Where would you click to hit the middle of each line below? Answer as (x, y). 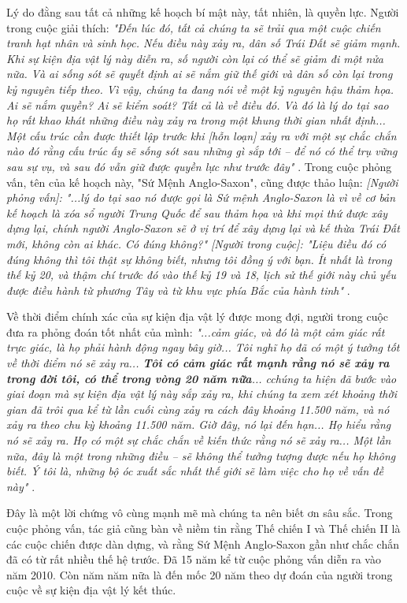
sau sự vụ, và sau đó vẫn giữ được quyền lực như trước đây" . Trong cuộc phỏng (199, 166)
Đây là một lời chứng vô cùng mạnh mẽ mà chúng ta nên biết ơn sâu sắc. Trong (200, 513)
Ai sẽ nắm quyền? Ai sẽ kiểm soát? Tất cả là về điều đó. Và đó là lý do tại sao (198, 104)
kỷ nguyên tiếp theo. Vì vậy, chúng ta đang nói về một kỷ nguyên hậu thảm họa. (200, 89)
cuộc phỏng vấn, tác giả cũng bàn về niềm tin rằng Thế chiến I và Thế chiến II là (203, 528)
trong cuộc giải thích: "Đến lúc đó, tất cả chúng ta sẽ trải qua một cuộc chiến (194, 27)
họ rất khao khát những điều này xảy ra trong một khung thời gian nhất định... (196, 120)
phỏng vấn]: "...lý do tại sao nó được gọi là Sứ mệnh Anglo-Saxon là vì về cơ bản (201, 197)
